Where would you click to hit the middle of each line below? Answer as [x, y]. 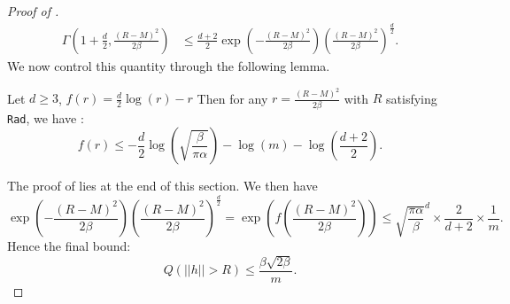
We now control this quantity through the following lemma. [169, 65]
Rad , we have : [46, 117]
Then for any [232, 98]
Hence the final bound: [69, 246]
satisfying [412, 98]
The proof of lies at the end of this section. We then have [162, 186]
